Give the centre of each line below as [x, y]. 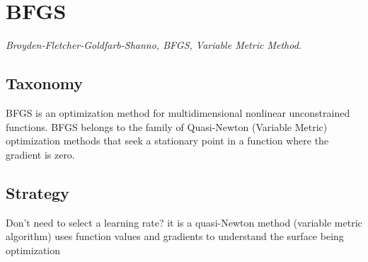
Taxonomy [45, 83]
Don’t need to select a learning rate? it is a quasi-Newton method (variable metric [184, 222]
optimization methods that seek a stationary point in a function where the [167, 141]
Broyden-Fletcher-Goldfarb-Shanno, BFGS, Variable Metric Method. [154, 45]
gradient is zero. [40, 154]
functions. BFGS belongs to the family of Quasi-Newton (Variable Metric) [167, 126]
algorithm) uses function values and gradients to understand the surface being [175, 236]
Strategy [38, 192]
